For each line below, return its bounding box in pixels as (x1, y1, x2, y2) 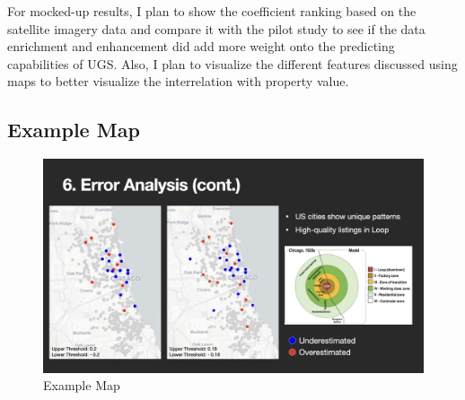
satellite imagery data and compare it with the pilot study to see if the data (7, 19, 426, 38)
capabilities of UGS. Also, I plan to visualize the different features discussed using (7, 54, 458, 73)
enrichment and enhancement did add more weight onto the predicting (7, 37, 395, 56)
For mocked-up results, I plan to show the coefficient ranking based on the (7, 2, 417, 20)
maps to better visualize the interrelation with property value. (7, 72, 349, 91)
